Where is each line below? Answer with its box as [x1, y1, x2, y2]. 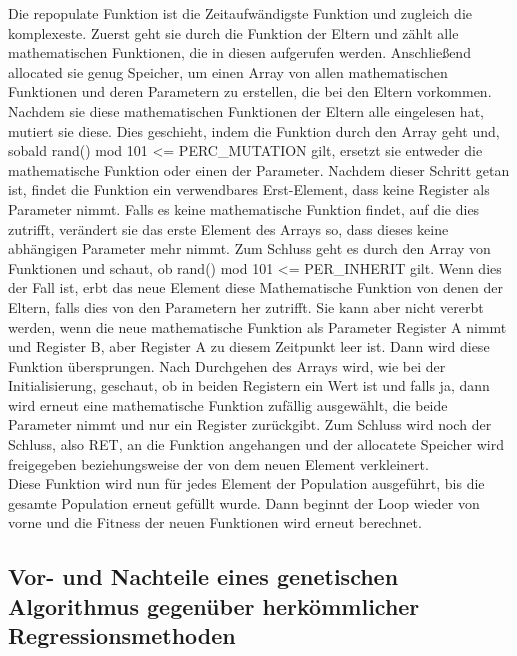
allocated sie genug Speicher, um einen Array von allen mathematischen [8, 61, 448, 82]
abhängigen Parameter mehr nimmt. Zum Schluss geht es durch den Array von [8, 238, 491, 259]
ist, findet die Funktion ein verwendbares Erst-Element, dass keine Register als [8, 179, 490, 200]
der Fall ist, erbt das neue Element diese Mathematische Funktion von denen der [8, 277, 503, 298]
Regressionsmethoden [8, 620, 236, 651]
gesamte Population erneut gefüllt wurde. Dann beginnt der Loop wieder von [8, 492, 480, 513]
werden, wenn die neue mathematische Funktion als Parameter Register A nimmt [8, 316, 507, 337]
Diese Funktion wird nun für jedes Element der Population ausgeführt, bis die [8, 473, 485, 494]
